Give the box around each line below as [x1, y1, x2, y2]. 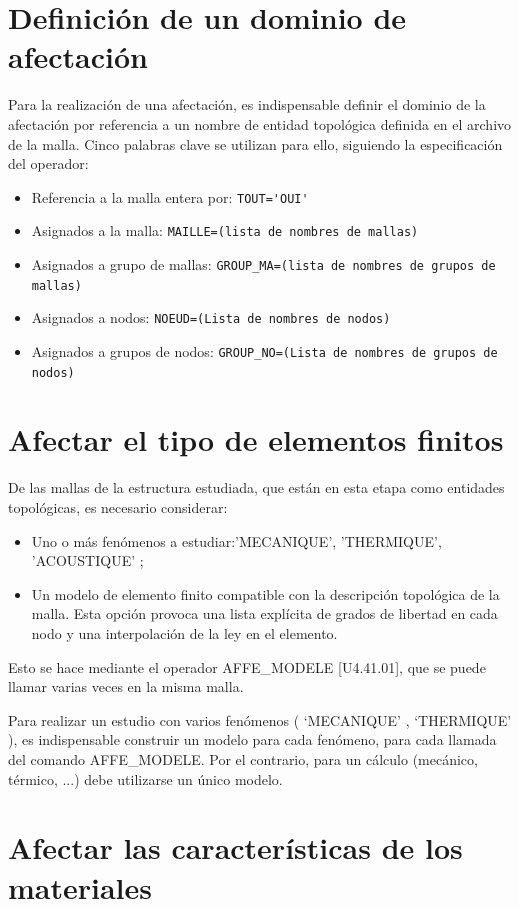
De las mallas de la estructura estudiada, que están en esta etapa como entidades [8, 477, 505, 498]
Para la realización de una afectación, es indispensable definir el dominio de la [8, 94, 486, 115]
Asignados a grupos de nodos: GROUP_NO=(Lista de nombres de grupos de [31, 340, 498, 361]
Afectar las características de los [8, 827, 463, 868]
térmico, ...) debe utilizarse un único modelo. [8, 768, 283, 789]
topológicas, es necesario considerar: [8, 497, 228, 517]
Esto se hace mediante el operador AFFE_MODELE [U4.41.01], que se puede [8, 656, 486, 677]
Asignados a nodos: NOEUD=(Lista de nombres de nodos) [31, 307, 391, 328]
